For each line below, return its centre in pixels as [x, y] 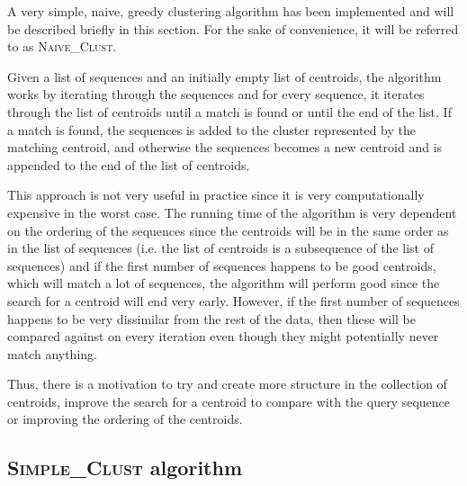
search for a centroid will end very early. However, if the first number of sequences [233, 300]
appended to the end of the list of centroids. [129, 164]
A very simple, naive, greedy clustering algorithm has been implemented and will [231, 11]
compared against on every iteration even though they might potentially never [223, 336]
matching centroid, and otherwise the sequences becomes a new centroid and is [225, 147]
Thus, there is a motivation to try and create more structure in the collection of [227, 384]
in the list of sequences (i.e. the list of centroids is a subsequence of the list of [220, 248]
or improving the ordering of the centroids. [125, 419]
